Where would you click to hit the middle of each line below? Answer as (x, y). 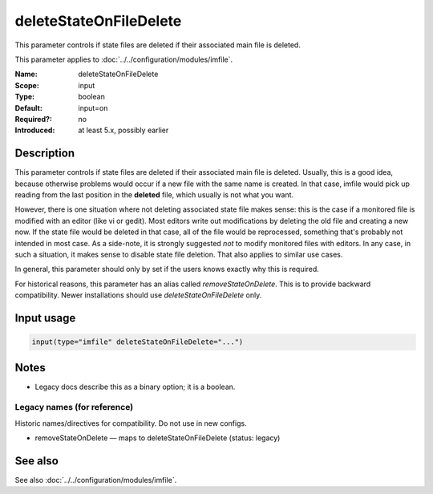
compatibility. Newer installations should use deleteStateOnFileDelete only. (138, 295)
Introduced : (35, 130)
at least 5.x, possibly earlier (123, 130)
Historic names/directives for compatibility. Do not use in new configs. (131, 423)
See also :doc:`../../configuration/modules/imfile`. (96, 480)
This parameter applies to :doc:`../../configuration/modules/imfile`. (123, 59)
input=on (93, 107)
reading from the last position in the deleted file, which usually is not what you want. (154, 194)
